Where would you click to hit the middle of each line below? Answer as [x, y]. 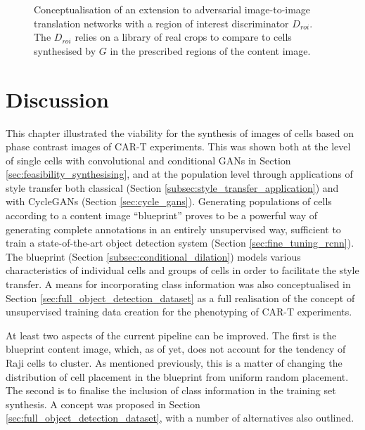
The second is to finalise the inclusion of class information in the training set [171, 390]
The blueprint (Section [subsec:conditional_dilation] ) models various [153, 256]
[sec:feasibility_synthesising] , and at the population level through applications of [179, 174]
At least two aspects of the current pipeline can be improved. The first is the [171, 335]
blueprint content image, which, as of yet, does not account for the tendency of [176, 349]
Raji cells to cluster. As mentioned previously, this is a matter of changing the [174, 363]
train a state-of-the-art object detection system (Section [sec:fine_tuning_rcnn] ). [180, 243]
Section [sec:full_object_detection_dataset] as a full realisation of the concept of [180, 298]
